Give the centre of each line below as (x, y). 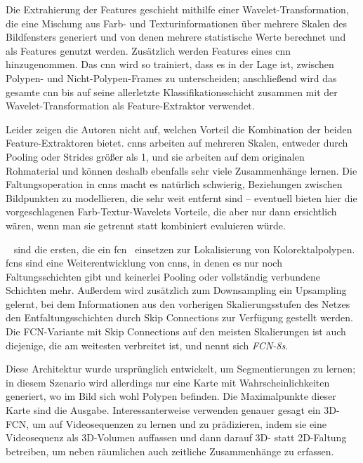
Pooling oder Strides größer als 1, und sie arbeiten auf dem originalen (155, 156)
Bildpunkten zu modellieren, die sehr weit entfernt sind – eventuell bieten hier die (181, 197)
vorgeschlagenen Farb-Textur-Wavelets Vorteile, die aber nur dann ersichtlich (171, 212)
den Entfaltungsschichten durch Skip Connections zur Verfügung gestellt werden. (179, 317)
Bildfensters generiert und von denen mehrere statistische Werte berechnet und (176, 37)
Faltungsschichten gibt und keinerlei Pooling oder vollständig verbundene (163, 276)
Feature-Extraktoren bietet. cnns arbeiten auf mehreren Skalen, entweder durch (177, 143)
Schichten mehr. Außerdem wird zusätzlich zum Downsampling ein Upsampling (176, 290)
